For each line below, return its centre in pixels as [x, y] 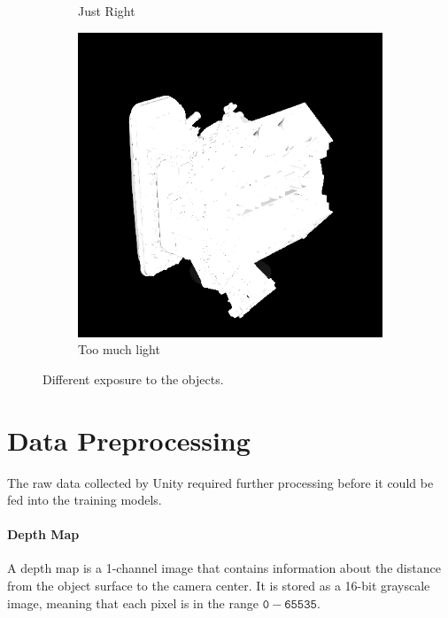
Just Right [107, 11]
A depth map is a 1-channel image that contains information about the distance [224, 568]
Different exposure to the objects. [133, 379]
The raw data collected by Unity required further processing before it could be [220, 482]
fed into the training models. [85, 500]
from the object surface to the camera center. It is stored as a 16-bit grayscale [219, 586]
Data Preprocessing [129, 440]
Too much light [119, 349]
